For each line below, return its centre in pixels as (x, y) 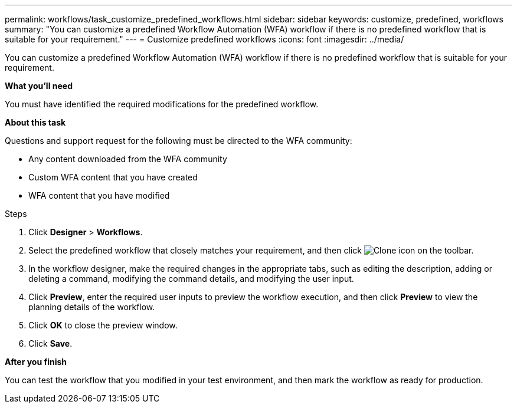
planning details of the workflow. (92, 307)
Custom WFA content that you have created (113, 177)
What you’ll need (39, 86)
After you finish (36, 362)
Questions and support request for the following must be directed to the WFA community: (179, 141)
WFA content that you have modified (99, 195)
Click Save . (50, 343)
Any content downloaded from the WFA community (128, 159)
